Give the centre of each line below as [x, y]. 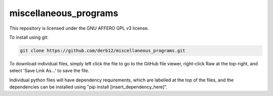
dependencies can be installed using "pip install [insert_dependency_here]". [88, 87]
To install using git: [29, 37]
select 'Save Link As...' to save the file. [49, 71]
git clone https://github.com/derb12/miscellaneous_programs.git [103, 51]
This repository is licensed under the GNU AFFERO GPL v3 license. [79, 28]
